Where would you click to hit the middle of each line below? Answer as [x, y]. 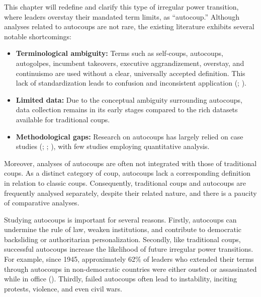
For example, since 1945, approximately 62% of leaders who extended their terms [129, 259]
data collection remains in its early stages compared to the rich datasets [127, 109]
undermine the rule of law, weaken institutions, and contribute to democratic [123, 229]
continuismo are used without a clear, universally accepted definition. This [130, 73]
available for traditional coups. [63, 119]
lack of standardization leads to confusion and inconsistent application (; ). [131, 83]
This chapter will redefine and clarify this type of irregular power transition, [121, 7]
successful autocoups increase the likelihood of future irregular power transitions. [129, 249]
